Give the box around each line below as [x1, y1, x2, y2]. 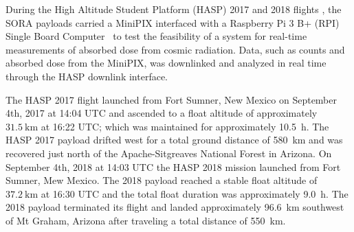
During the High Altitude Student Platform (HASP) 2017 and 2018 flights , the [5, 2, 342, 16]
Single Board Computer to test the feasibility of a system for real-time [5, 29, 307, 43]
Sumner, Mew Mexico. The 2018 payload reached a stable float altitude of [5, 173, 318, 187]
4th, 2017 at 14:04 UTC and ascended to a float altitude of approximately [5, 106, 318, 120]
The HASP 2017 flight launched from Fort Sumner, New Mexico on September [5, 92, 338, 106]
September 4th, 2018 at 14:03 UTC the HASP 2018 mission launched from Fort [5, 159, 341, 174]
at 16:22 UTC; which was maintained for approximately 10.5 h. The [41, 119, 329, 133]
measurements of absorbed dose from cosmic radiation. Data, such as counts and [5, 42, 345, 56]
